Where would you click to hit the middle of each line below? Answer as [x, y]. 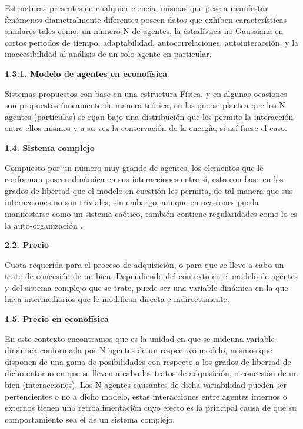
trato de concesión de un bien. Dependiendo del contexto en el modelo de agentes [151, 276]
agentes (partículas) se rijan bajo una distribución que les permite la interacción [149, 116]
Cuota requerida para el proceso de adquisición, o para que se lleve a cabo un [144, 264]
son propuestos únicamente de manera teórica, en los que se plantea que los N [145, 105]
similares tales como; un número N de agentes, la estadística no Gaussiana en [144, 31]
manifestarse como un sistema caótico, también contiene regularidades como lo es [151, 213]
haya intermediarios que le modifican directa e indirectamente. [117, 299]
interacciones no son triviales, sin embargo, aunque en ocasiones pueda [132, 202]
